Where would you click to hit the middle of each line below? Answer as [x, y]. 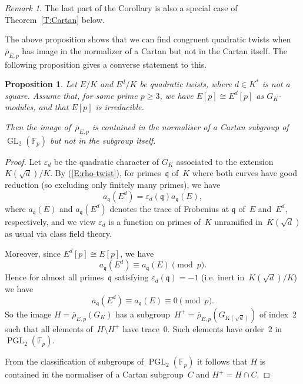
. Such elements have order [216, 328]
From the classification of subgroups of [74, 361]
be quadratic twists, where [186, 84]
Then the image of [38, 126]
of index [274, 314]
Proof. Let [23, 161]
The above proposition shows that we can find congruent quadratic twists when [148, 39]
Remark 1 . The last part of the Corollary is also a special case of [121, 8]
